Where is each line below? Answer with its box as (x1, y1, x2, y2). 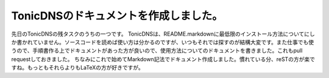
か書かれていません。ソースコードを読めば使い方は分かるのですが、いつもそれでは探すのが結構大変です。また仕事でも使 (11, 38, 314, 45)
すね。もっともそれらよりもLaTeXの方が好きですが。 (11, 64, 144, 71)
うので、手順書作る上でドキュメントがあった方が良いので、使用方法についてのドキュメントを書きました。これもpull (11, 47, 303, 54)
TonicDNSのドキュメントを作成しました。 (11, 9, 224, 22)
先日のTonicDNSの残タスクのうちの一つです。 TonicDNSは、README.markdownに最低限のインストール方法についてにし (11, 30, 315, 37)
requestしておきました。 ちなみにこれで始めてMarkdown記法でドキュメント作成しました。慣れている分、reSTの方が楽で (11, 55, 316, 63)
